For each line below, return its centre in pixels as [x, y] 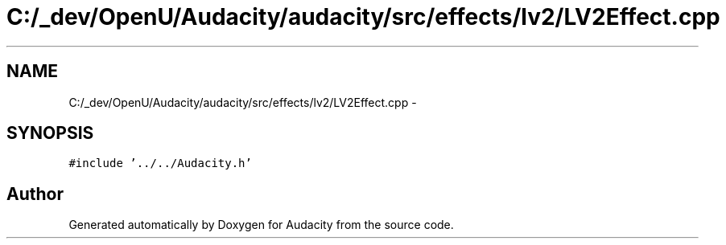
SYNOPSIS [50, 133]
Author [35, 194]
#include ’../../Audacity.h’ [160, 163]
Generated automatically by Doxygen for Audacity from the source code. [261, 225]
